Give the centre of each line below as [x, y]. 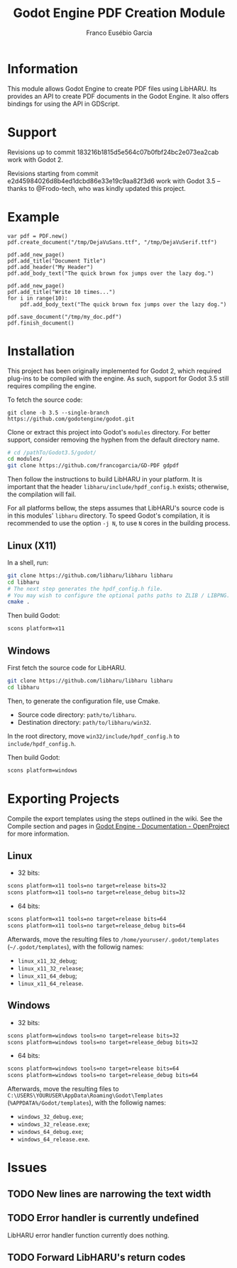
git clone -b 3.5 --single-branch [59, 412]
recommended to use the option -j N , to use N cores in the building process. [119, 523]
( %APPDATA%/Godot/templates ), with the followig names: [87, 1103]
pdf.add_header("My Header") [50, 267]
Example [33, 217]
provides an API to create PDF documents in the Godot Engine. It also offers [118, 96]
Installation [41, 351]
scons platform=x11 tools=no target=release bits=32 [87, 886]
